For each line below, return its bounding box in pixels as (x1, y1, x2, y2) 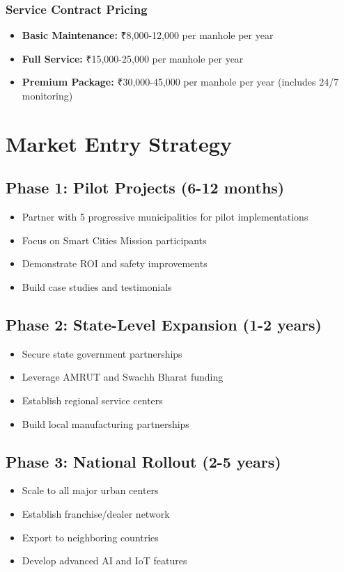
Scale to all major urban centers (22, 483, 159, 498)
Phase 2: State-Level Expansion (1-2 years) (6, 313, 322, 335)
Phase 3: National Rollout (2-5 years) (6, 450, 281, 472)
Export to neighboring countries (22, 530, 159, 544)
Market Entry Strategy (6, 129, 232, 157)
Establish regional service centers (22, 392, 163, 407)
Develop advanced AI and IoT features (22, 553, 187, 568)
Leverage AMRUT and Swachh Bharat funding (22, 370, 224, 384)
